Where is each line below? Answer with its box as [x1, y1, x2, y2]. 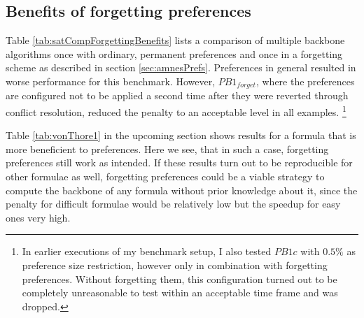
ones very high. [6, 210, 71, 224]
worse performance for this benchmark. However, [6, 73, 216, 88]
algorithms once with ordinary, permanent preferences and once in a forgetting [6, 46, 343, 61]
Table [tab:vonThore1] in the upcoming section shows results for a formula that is [6, 128, 356, 143]
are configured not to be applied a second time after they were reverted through [6, 88, 349, 103]
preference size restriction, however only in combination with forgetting [22, 258, 328, 273]
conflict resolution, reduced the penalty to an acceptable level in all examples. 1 [6, 103, 346, 119]
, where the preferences [255, 73, 355, 88]
